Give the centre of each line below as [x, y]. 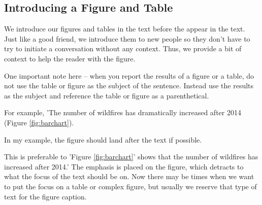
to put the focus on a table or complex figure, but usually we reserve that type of [130, 186]
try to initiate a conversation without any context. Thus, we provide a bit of [123, 48]
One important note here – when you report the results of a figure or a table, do [129, 75]
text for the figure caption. [45, 196]
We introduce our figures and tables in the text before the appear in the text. [125, 29]
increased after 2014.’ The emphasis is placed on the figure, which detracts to [124, 166]
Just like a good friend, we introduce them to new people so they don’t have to [127, 38]
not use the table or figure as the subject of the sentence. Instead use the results [129, 86]
